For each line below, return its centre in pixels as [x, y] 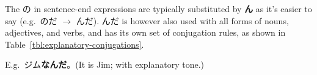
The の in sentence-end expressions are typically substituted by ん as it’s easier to [158, 8]
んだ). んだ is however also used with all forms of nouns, [182, 20]
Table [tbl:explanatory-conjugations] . [75, 44]
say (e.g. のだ [31, 20]
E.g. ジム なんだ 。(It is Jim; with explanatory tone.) [105, 64]
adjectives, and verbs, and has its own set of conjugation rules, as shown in [145, 32]
